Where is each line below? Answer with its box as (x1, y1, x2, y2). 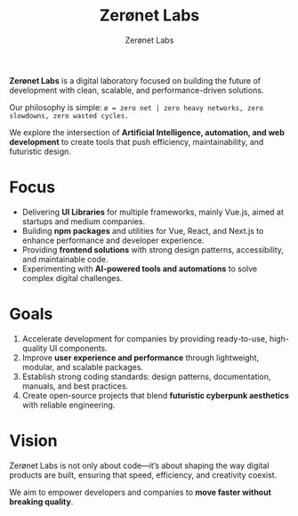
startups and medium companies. (21, 215, 145, 227)
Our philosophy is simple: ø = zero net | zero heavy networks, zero (9, 101, 264, 112)
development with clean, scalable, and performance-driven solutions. (9, 85, 264, 95)
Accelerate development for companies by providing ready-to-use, (21, 333, 268, 343)
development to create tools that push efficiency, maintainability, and (9, 136, 264, 147)
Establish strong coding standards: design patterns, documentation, (21, 371, 271, 382)
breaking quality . (9, 496, 74, 507)
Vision (9, 431, 58, 450)
